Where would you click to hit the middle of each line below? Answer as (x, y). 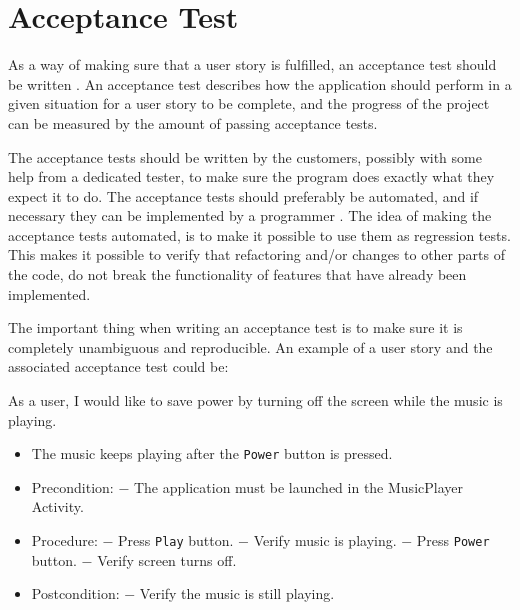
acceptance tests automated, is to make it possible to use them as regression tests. (259, 234)
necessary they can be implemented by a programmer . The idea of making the (250, 215)
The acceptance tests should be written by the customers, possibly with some (245, 156)
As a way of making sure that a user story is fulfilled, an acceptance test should (252, 64)
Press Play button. (176, 540)
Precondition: (72, 486)
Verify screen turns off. (167, 559)
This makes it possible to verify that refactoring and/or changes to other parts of (256, 254)
